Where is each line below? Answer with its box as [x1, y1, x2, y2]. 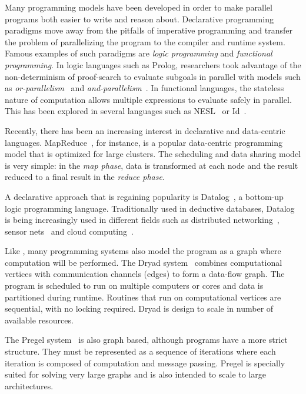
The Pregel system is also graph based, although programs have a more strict [5, 333, 288, 346]
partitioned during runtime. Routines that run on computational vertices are [5, 291, 281, 303]
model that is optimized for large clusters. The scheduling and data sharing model [5, 148, 301, 160]
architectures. [5, 379, 54, 392]
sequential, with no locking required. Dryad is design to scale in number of [5, 302, 274, 315]
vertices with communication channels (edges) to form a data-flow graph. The [5, 268, 285, 280]
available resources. [5, 313, 74, 326]
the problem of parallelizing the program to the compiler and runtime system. [5, 35, 285, 48]
